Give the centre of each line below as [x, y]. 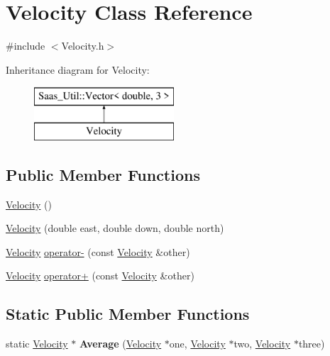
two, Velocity [262, 344]
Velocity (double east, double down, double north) [115, 228]
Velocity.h [83, 46]
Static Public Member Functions [128, 314]
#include [26, 46]
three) [312, 344]
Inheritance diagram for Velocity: [78, 69]
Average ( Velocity [120, 344]
